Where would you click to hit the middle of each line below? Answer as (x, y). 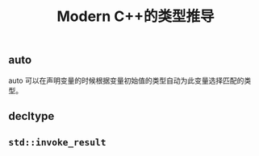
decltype (31, 116)
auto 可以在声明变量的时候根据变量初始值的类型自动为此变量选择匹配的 (126, 80)
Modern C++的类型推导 (136, 16)
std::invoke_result (57, 143)
